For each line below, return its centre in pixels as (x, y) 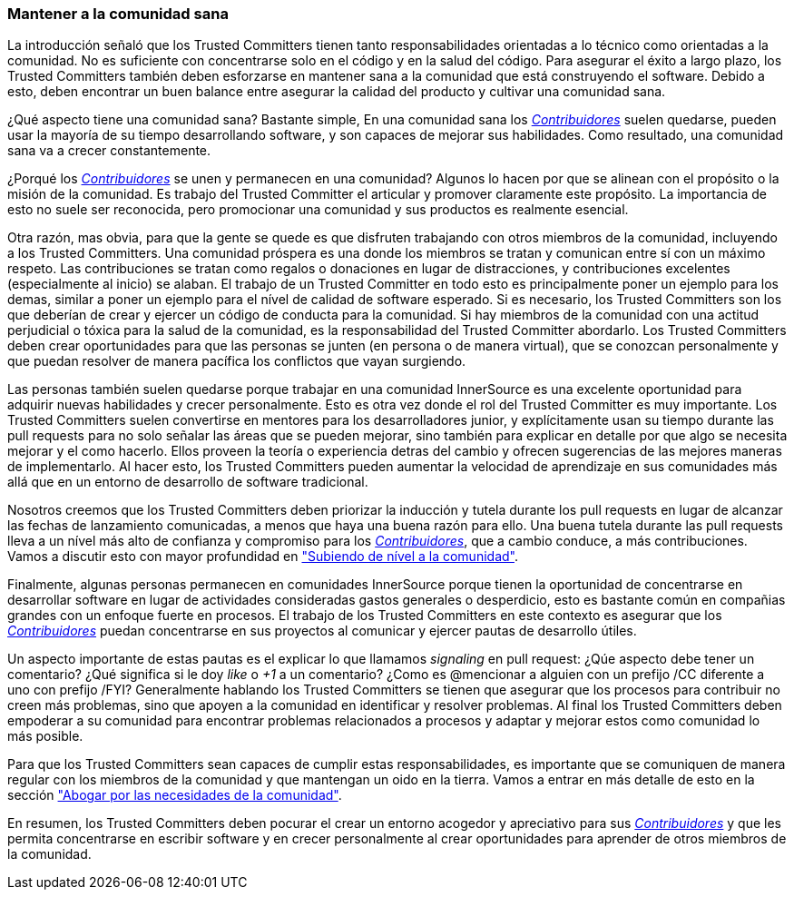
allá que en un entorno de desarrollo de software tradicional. (188, 482)
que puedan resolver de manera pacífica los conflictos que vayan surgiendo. (237, 361)
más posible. (45, 736)
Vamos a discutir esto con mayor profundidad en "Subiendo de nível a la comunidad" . (263, 557)
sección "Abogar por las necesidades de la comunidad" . (175, 795)
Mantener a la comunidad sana (118, 14)
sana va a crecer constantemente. (109, 151)
